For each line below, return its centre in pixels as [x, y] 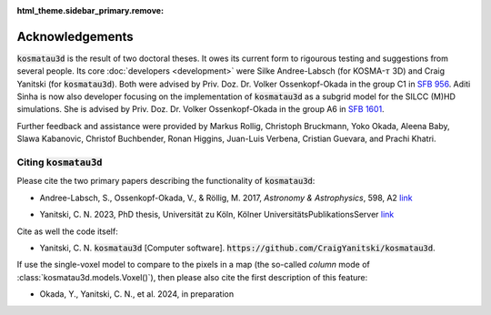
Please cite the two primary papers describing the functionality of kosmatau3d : [166, 181]
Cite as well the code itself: [67, 231]
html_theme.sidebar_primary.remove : [90, 10]
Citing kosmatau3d [60, 162]
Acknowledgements [75, 36]
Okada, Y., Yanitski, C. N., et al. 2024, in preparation [137, 294]
